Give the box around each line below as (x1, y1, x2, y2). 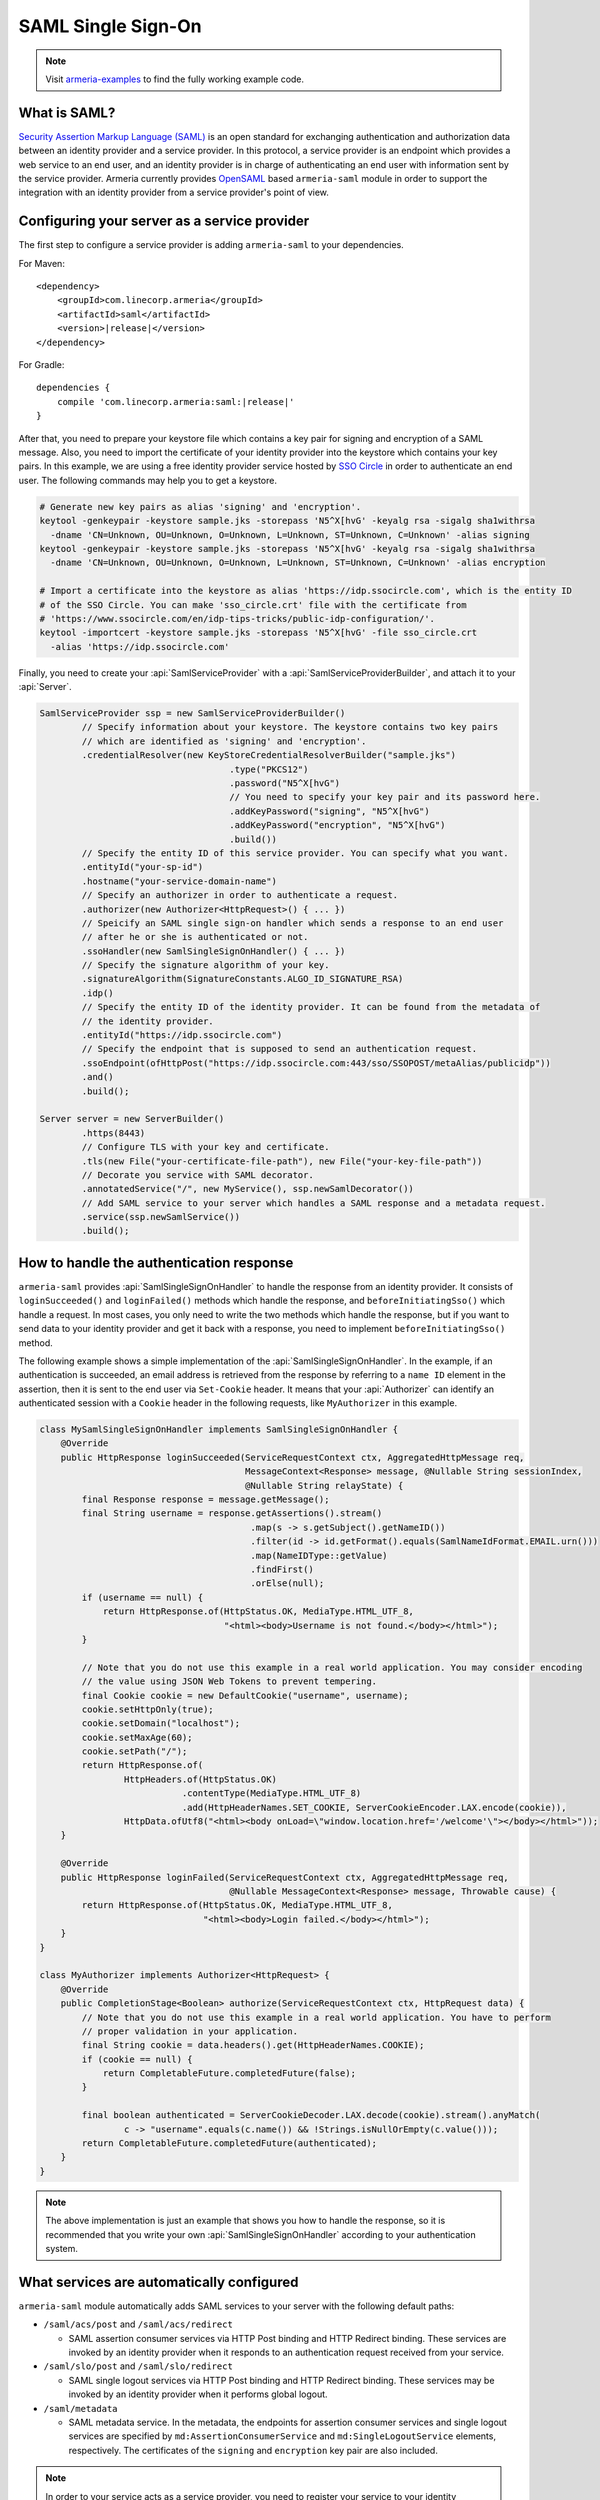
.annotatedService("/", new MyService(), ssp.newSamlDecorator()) (81, 1183, 415, 1195)
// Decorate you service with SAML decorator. (81, 1169, 314, 1180)
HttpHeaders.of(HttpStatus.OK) (123, 1773, 277, 1785)
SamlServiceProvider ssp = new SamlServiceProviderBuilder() (39, 708, 346, 719)
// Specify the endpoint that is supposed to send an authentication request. (81, 1043, 478, 1055)
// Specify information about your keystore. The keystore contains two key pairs (81, 721, 499, 733)
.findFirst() (250, 1564, 314, 1575)
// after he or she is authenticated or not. (81, 931, 309, 943)
